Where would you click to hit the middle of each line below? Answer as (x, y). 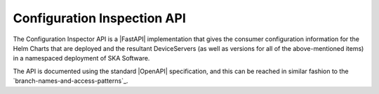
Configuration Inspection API (99, 18)
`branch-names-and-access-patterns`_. (71, 81)
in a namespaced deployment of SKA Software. (81, 58)
